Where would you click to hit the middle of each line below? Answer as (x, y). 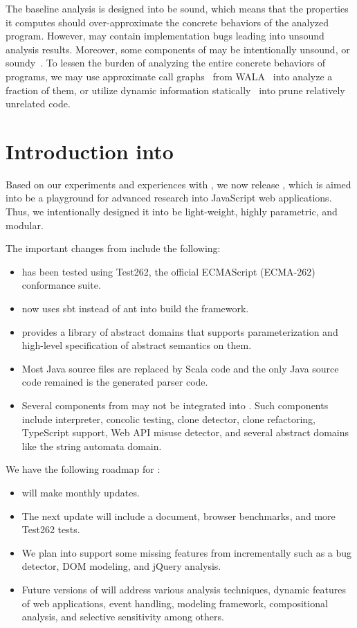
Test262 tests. (51, 529)
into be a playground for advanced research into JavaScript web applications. (169, 198)
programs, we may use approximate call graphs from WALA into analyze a (169, 76)
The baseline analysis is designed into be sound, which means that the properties (177, 8)
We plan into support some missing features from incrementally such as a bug (187, 552)
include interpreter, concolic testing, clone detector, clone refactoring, (168, 419)
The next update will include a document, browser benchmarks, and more (178, 515)
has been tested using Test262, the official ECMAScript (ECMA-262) (168, 271)
